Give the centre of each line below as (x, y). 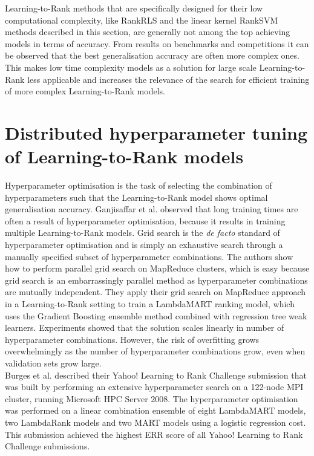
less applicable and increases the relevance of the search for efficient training (168, 79)
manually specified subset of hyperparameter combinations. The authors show (149, 256)
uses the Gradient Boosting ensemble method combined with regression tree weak (156, 315)
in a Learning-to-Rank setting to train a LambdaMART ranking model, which (150, 304)
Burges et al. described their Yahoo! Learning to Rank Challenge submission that (156, 375)
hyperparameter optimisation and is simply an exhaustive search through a (144, 245)
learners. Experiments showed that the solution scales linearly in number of (145, 327)
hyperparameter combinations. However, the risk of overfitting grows (132, 339)
